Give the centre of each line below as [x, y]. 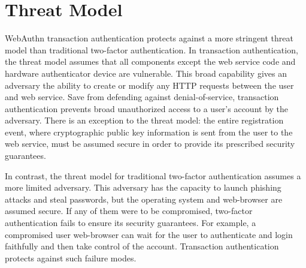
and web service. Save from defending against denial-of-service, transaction [142, 97]
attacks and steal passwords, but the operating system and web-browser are [144, 199]
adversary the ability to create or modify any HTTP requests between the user [149, 85]
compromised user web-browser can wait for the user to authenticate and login [149, 234]
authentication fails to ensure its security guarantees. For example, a [131, 223]
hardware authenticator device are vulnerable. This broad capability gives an [146, 73]
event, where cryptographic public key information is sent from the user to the [149, 132]
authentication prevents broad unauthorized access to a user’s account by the [147, 108]
